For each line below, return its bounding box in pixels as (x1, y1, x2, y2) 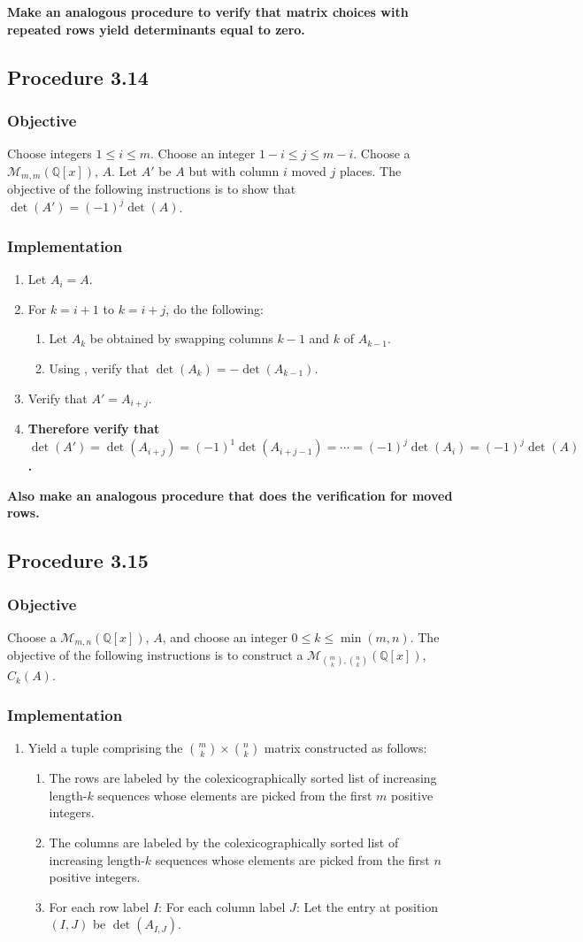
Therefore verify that (27, 418, 160, 437)
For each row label (49, 897, 150, 915)
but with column (188, 161, 280, 180)
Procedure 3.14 (7, 63, 149, 90)
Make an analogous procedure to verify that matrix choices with (7, 3, 409, 20)
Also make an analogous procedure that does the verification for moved (7, 486, 453, 504)
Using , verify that (49, 358, 150, 377)
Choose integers (7, 144, 92, 163)
